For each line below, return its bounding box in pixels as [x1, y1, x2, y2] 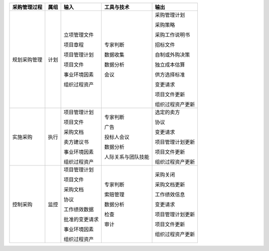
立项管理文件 [63, 31, 94, 38]
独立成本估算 [154, 61, 185, 68]
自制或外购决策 [154, 51, 190, 58]
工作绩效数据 [63, 206, 94, 213]
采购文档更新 [154, 181, 185, 188]
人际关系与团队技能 [104, 154, 149, 160]
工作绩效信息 [154, 191, 185, 198]
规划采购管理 [12, 56, 42, 63]
